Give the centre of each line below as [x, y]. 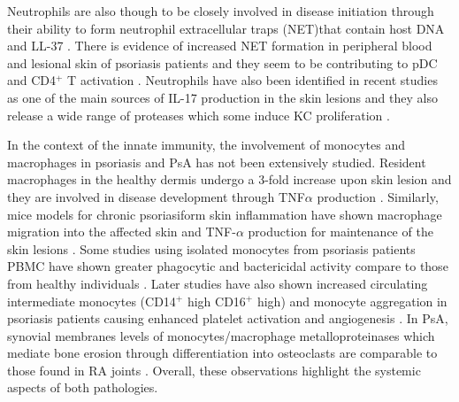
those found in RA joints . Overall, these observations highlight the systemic [214, 370]
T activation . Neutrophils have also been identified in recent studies [252, 80]
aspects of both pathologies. [83, 387]
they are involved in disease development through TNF [156, 196]
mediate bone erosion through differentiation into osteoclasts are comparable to [222, 353]
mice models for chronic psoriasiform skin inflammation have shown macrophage [225, 214]
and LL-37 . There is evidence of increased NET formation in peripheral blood [220, 46]
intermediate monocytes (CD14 [92, 301]
